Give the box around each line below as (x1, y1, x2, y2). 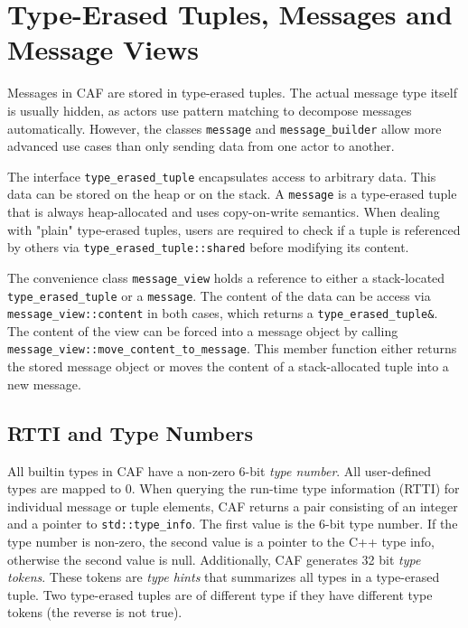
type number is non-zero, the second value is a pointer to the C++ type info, (7, 531, 435, 550)
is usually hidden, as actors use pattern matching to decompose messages (7, 100, 412, 119)
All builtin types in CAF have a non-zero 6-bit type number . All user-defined (7, 461, 432, 480)
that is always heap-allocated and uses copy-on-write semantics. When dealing (7, 202, 440, 221)
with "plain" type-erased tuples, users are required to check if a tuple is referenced (7, 220, 461, 239)
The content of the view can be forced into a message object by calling (7, 321, 398, 340)
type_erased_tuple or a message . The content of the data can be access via (7, 286, 431, 305)
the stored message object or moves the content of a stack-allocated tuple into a (7, 357, 449, 376)
